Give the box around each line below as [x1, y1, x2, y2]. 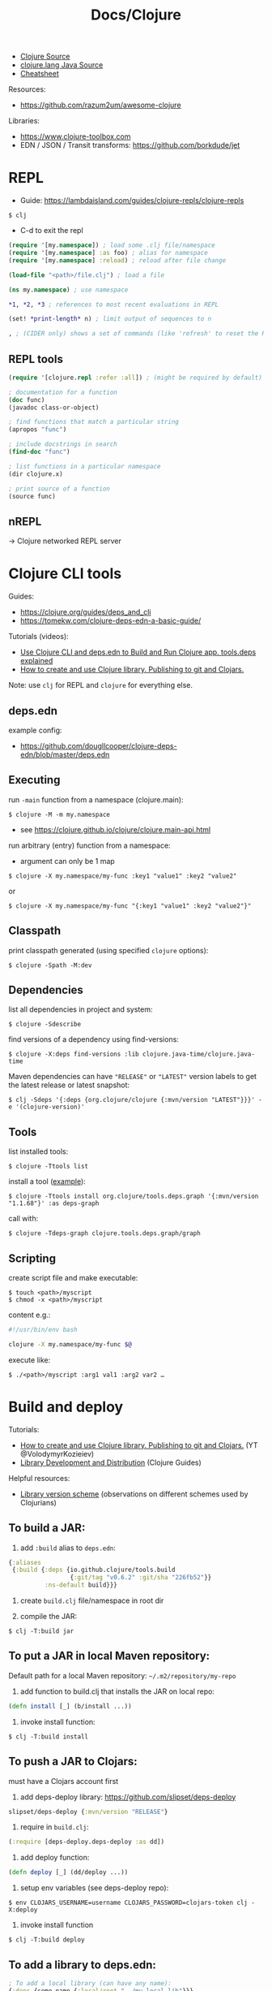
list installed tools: [8, 1147, 69, 1156]
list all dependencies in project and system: [8, 1004, 153, 1014]
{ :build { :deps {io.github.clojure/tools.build [11, 1566, 176, 1574]
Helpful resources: [8, 1473, 70, 1483]
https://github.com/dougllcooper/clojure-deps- [19, 741, 177, 750]
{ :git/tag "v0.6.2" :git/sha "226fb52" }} [70, 1574, 212, 1582]
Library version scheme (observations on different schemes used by [19, 1488, 249, 1499]
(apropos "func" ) [8, 425, 67, 434]
